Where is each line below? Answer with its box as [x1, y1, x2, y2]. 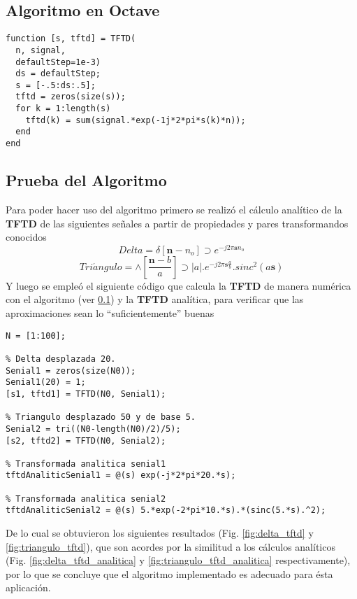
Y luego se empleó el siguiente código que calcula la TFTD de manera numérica [6, 278, 351, 293]
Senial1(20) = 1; [6, 377, 86, 388]
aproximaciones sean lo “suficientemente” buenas [6, 306, 214, 320]
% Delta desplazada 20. [6, 353, 116, 364]
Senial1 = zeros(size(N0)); [6, 365, 136, 376]
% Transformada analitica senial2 [6, 493, 166, 504]
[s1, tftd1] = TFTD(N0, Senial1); [6, 388, 166, 399]
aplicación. [6, 580, 51, 595]
